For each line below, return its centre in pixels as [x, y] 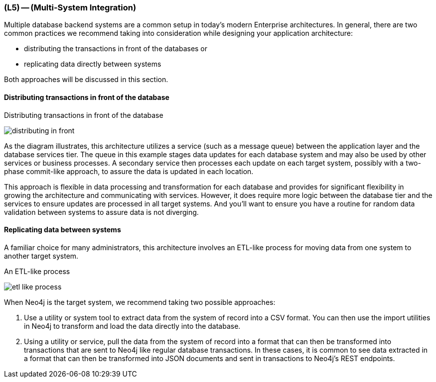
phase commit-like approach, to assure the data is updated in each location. [129, 171]
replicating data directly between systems [93, 64]
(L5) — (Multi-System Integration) [70, 7]
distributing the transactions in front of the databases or [116, 49]
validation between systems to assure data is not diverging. [101, 212]
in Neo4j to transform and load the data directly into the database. [132, 326]
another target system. [41, 256]
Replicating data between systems [63, 230]
